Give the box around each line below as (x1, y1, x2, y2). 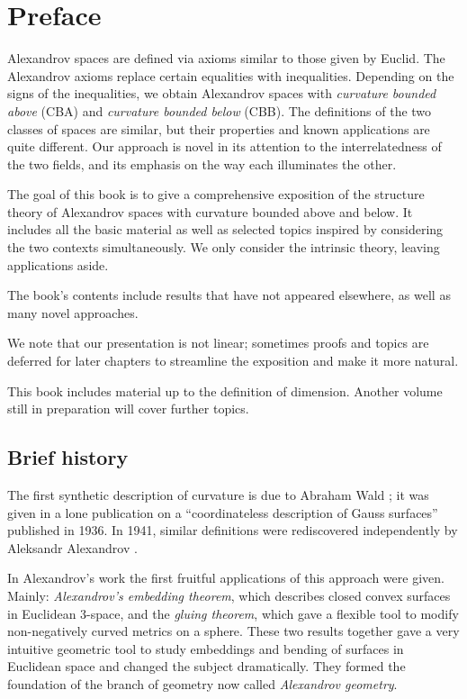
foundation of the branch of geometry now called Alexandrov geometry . (7, 674, 398, 693)
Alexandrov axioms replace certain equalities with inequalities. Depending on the (7, 66, 454, 85)
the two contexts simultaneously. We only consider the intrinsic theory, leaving (7, 238, 440, 257)
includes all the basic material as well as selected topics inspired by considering (7, 220, 444, 239)
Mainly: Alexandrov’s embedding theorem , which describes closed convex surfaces (7, 586, 451, 604)
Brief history (7, 443, 129, 471)
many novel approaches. (7, 303, 139, 322)
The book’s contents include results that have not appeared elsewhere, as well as (7, 286, 451, 304)
